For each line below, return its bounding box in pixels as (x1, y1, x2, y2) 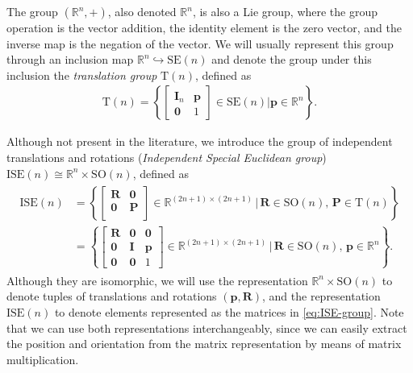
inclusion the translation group (6, 66, 157, 83)
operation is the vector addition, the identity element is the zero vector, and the (6, 19, 402, 35)
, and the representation (262, 288, 381, 305)
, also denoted (107, 3, 177, 19)
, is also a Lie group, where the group (192, 3, 378, 19)
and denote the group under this (211, 51, 372, 68)
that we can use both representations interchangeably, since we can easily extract (6, 319, 407, 336)
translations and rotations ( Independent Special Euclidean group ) (6, 149, 327, 165)
